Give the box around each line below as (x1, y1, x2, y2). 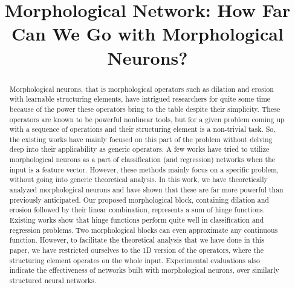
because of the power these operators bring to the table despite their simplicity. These (9, 103, 280, 114)
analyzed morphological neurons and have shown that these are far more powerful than (9, 185, 284, 195)
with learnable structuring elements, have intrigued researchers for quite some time (9, 94, 271, 104)
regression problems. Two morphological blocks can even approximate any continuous (9, 224, 278, 235)
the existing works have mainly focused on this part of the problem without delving (9, 134, 273, 144)
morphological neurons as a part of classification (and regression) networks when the (9, 154, 276, 165)
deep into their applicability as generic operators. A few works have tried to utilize (9, 144, 270, 154)
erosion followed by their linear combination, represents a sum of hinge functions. (9, 205, 265, 215)
